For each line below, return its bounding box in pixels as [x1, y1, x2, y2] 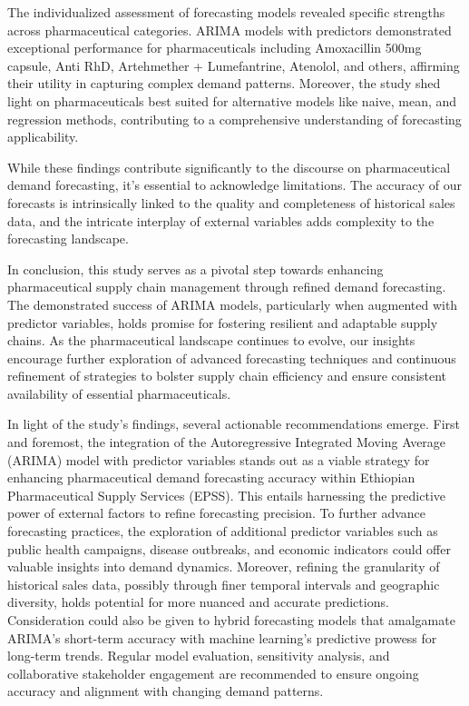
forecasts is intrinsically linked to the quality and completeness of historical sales [7, 193, 455, 212]
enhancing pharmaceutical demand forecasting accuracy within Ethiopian [7, 468, 415, 487]
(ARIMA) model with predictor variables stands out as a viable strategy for [7, 450, 430, 469]
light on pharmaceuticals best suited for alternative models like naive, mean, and [7, 91, 457, 110]
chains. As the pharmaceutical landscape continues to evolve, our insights [7, 331, 415, 350]
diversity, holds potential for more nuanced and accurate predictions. [7, 592, 389, 612]
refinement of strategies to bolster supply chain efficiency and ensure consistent [7, 366, 447, 385]
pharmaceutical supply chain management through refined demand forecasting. [7, 277, 446, 296]
